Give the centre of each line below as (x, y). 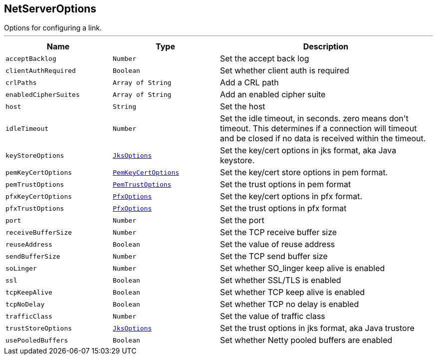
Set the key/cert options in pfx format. (291, 196)
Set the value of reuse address (278, 244)
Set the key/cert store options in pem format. (304, 173)
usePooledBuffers (37, 340)
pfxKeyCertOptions (39, 196)
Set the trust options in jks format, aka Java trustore (317, 328)
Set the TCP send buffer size (274, 256)
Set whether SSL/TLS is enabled (281, 280)
